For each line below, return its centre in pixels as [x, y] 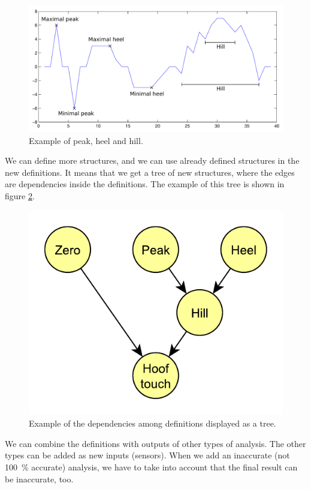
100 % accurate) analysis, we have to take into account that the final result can [151, 466]
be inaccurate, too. [39, 478]
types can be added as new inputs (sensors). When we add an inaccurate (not [147, 455]
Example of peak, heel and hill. [86, 140]
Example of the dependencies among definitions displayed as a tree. [153, 423]
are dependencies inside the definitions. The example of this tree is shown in [145, 184]
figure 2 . [20, 195]
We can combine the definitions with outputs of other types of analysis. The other [155, 443]
